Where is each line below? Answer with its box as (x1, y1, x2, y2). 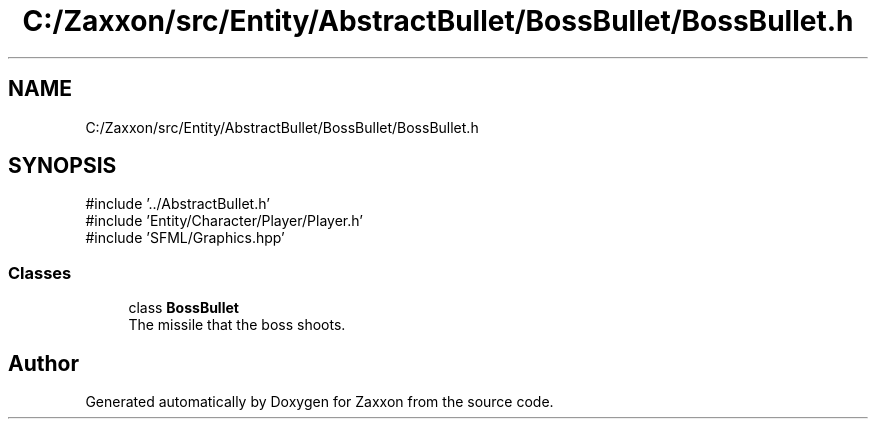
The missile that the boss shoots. (128, 316, 346, 334)
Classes (8, 262, 72, 283)
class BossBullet (128, 299, 239, 317)
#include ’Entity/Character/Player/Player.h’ (85, 212, 363, 230)
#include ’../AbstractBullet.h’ (85, 195, 270, 213)
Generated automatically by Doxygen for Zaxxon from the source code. (85, 393, 554, 411)
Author (8, 350, 79, 376)
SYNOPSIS (8, 153, 117, 179)
